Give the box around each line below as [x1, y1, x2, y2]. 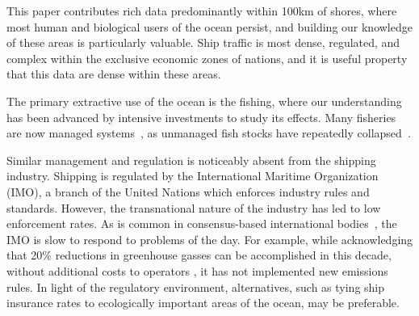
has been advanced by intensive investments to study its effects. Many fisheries [6, 108, 396, 125]
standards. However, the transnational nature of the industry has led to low [6, 199, 381, 216]
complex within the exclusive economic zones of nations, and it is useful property [6, 49, 408, 66]
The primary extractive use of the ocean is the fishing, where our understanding [6, 92, 402, 109]
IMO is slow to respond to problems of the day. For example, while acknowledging [6, 230, 413, 247]
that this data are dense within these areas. [6, 65, 221, 82]
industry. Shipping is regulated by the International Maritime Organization [6, 167, 379, 184]
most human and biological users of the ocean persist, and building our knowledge [6, 18, 413, 35]
